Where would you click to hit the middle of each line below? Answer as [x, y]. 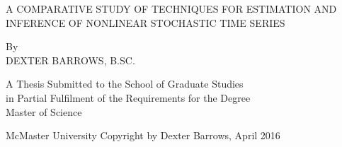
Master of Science [44, 111]
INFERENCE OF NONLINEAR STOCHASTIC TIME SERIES [146, 22]
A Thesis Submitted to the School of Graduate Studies [125, 84]
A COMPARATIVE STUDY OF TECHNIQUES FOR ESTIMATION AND [171, 8]
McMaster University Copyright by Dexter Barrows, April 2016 [143, 135]
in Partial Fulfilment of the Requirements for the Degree [128, 97]
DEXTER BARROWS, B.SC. [70, 60]
